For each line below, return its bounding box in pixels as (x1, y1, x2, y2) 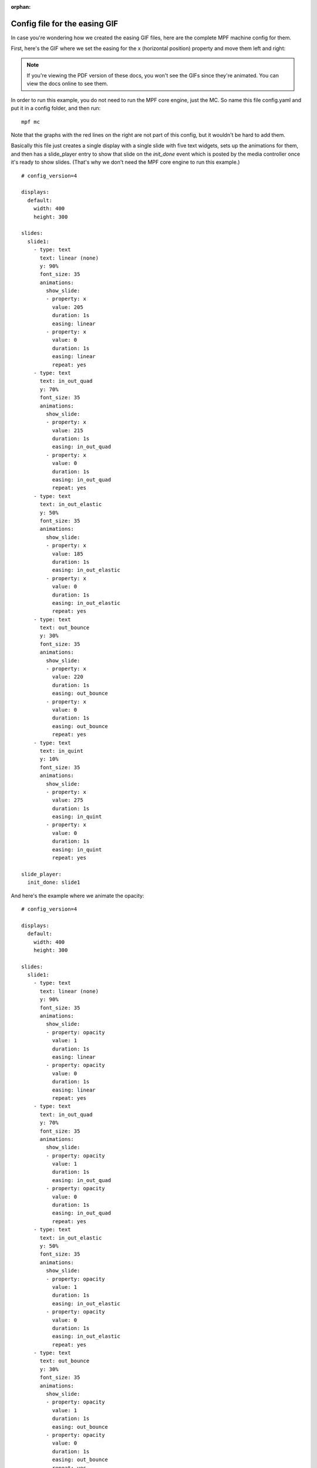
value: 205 (52, 304, 83, 311)
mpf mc (21, 118, 41, 125)
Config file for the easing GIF (11, 18, 119, 29)
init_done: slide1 (27, 879, 80, 886)
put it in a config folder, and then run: (11, 105, 101, 112)
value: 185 (52, 550, 83, 557)
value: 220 (52, 674, 83, 681)
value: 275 (52, 797, 83, 804)
